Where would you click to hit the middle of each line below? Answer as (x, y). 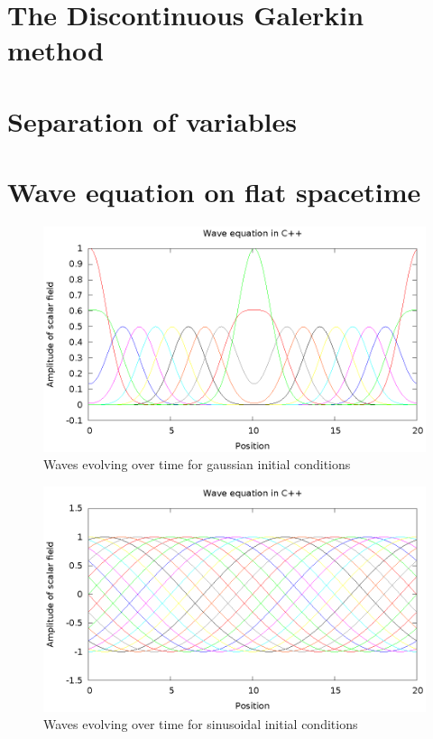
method (55, 50)
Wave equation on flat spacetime (214, 192)
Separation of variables (152, 120)
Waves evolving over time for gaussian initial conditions (197, 464)
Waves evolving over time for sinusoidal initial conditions (201, 724)
